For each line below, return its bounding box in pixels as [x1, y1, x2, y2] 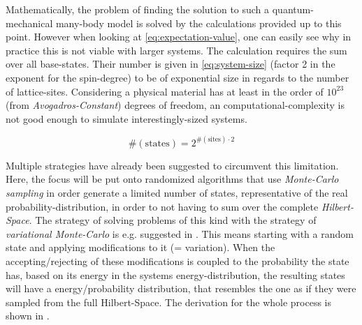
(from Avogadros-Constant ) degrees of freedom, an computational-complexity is [6, 98, 345, 112]
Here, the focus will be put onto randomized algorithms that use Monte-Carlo [6, 172, 339, 186]
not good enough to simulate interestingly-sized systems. [6, 111, 247, 126]
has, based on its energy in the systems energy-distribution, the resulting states [6, 267, 345, 282]
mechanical [6, 15, 53, 30]
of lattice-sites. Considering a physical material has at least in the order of [6, 84, 324, 98]
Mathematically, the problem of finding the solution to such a [6, 2, 270, 16]
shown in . [6, 308, 50, 323]
